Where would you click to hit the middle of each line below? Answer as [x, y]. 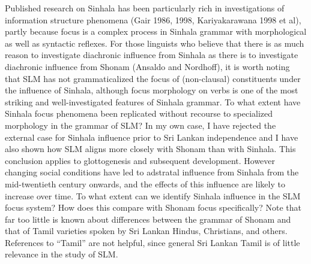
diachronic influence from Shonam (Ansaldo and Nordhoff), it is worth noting [147, 66]
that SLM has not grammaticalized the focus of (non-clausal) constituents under [153, 78]
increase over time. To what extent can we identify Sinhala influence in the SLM [153, 195]
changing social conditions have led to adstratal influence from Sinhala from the [152, 172]
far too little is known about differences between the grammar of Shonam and [148, 219]
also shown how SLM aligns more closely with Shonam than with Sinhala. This [150, 149]
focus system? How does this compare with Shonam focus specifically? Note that [153, 207]
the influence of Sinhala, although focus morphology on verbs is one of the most [152, 90]
